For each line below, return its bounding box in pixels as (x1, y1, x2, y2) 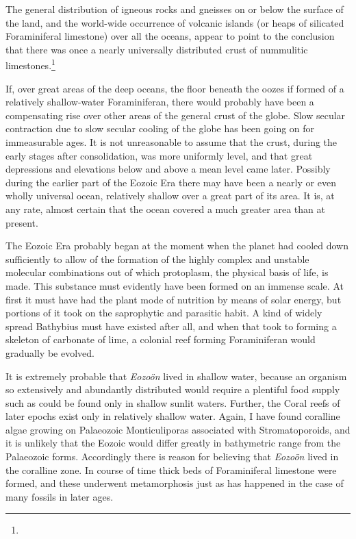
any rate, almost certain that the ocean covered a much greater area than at (5, 201, 325, 216)
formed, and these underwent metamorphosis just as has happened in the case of (5, 476, 344, 490)
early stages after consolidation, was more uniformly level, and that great (5, 148, 313, 162)
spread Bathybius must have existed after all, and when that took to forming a (5, 318, 337, 333)
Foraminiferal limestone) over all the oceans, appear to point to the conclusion (5, 29, 335, 43)
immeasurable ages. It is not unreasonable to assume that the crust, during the (5, 135, 338, 149)
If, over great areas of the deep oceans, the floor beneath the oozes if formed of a (5, 81, 344, 95)
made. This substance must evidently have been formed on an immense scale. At (5, 278, 344, 292)
